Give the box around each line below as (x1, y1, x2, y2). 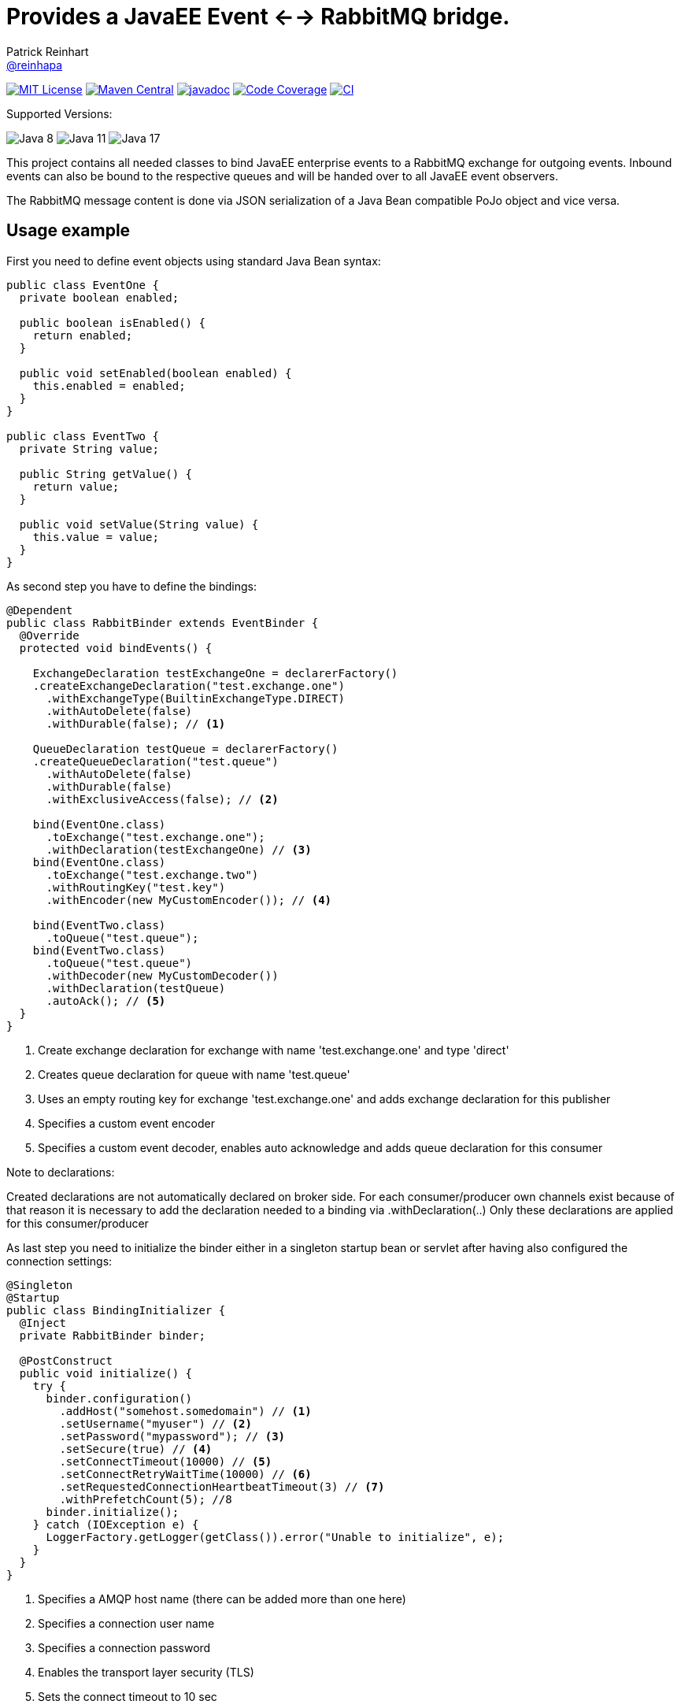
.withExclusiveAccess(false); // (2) (46, 792, 279, 806)
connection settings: (6, 1254, 113, 1268)
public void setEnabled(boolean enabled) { (19, 366, 292, 380)
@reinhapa (6, 57, 63, 72)
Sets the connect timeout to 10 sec (38, 1689, 217, 1703)
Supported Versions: (6, 106, 113, 120)
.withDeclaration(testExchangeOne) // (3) (46, 843, 312, 856)
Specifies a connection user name (38, 1616, 215, 1630)
